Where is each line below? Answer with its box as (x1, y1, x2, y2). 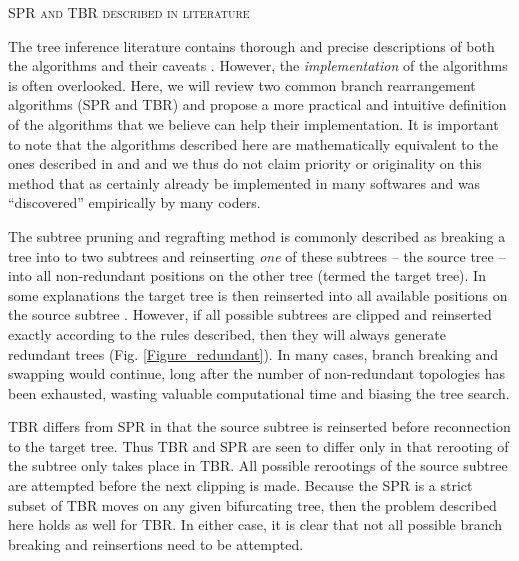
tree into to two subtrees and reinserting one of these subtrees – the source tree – (8, 245, 506, 266)
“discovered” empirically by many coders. (8, 192, 261, 213)
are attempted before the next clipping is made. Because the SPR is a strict (8, 475, 473, 496)
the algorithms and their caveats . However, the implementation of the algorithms (8, 55, 508, 76)
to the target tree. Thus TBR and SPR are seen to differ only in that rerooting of (8, 435, 509, 456)
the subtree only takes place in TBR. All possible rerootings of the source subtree (8, 455, 508, 476)
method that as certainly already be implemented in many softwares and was (8, 172, 481, 193)
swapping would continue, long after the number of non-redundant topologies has (8, 363, 506, 384)
